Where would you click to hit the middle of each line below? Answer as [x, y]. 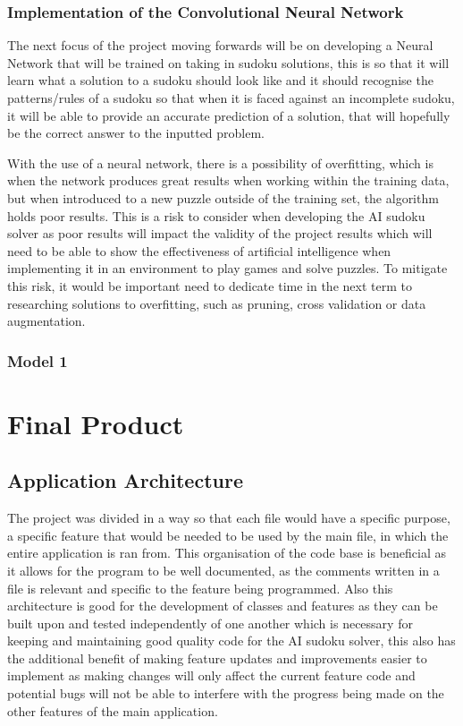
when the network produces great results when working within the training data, [228, 180]
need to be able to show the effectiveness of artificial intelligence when [199, 250]
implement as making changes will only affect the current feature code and [211, 675]
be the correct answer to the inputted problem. [136, 133]
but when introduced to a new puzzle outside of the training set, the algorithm [223, 197]
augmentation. [46, 321]
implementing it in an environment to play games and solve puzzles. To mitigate [227, 268]
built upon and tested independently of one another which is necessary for [210, 623]
